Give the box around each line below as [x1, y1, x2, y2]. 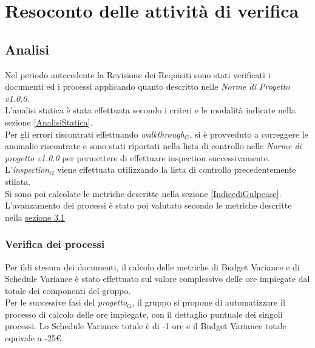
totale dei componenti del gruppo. [5, 284, 131, 296]
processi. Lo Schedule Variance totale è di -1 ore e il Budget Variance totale [5, 320, 286, 332]
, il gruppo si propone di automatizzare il [132, 296, 285, 309]
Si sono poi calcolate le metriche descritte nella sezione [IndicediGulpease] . [5, 187, 282, 199]
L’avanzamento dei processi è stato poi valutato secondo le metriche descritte [5, 199, 292, 212]
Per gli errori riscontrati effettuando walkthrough [5, 127, 185, 140]
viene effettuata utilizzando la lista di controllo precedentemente [57, 163, 296, 176]
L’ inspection [5, 163, 50, 176]
